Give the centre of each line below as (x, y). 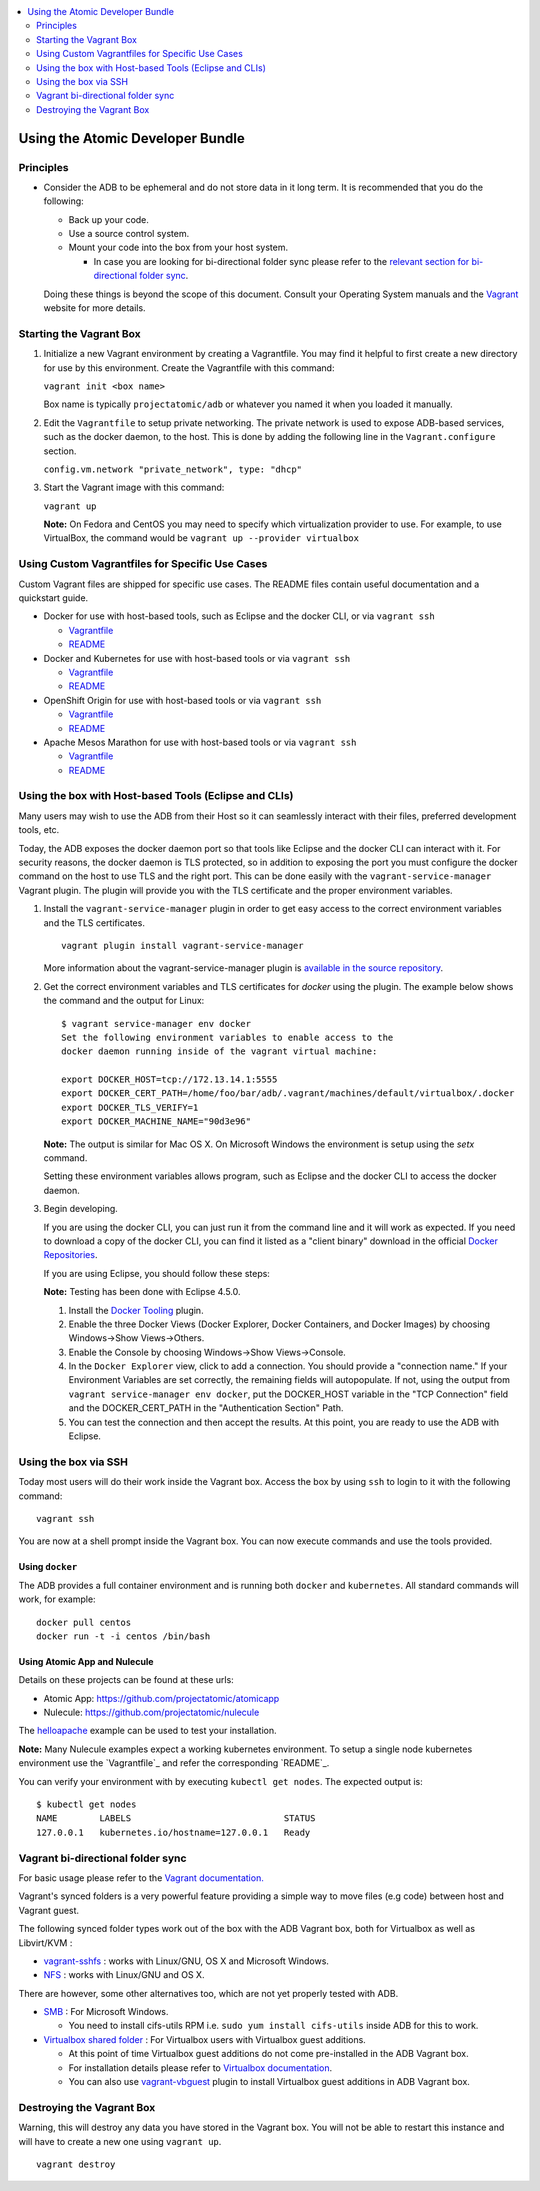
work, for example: (57, 1599)
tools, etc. (39, 830)
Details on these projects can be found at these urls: (126, 1680)
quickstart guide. (53, 597)
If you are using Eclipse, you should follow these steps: (156, 1273)
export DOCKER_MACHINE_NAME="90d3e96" (156, 1121)
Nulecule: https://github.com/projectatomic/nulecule (151, 1712)
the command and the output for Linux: (124, 1001)
